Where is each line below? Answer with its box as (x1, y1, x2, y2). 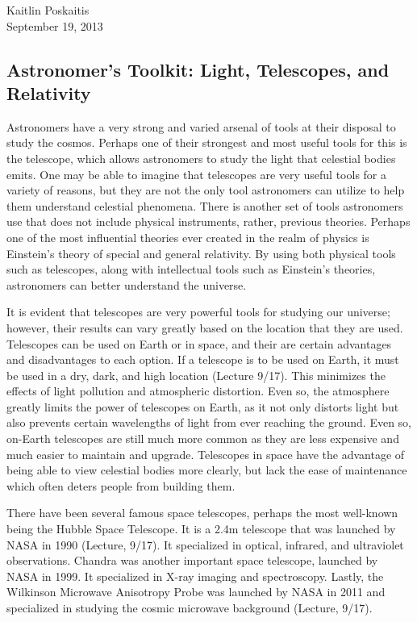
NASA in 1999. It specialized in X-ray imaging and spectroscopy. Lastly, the (6, 567, 384, 584)
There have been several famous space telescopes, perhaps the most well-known (6, 504, 398, 521)
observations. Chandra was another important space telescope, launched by (6, 552, 378, 569)
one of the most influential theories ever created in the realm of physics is (6, 228, 369, 245)
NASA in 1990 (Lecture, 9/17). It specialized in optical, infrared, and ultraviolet (6, 536, 404, 553)
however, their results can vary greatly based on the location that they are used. (6, 319, 403, 336)
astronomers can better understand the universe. (6, 276, 247, 293)
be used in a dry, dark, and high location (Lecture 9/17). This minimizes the (6, 366, 386, 383)
